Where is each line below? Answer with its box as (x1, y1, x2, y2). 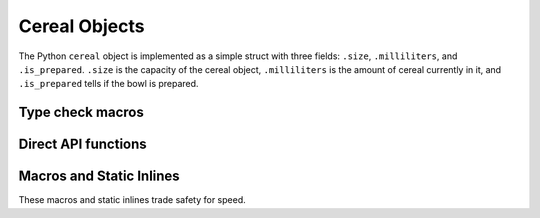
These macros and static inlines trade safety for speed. (18, 194, 246, 206)
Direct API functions (18, 136, 147, 153)
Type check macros (18, 104, 144, 121)
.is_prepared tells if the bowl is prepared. (18, 78, 199, 90)
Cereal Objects (18, 15, 145, 37)
